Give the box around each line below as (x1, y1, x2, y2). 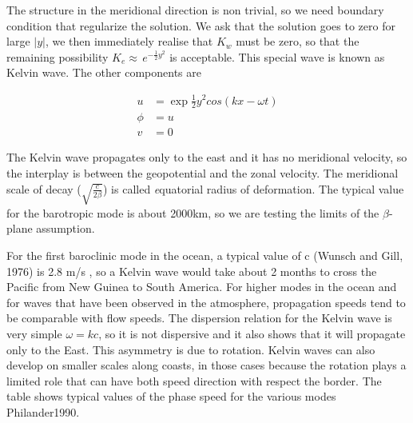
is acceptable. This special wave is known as (169, 48, 385, 65)
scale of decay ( (6, 180, 81, 197)
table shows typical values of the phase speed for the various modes (6, 388, 336, 405)
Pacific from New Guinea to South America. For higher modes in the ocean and (6, 278, 397, 295)
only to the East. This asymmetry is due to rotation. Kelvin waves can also (6, 341, 375, 357)
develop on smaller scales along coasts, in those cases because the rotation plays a (6, 357, 407, 373)
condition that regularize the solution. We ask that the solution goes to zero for (6, 17, 395, 34)
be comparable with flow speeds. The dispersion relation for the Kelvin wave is (6, 309, 392, 326)
